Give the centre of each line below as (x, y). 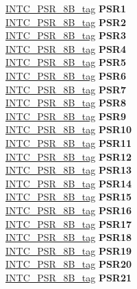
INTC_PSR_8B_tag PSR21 (69, 277)
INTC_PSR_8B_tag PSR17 (69, 223)
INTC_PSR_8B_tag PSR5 (66, 62)
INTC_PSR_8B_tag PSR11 (69, 142)
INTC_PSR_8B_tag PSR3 (66, 35)
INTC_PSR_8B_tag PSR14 (69, 183)
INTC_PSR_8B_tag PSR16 (69, 210)
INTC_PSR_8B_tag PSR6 (66, 75)
